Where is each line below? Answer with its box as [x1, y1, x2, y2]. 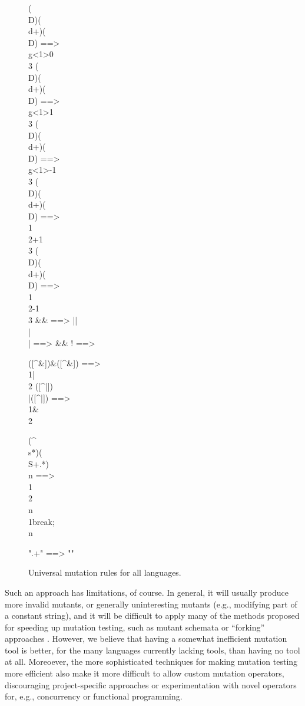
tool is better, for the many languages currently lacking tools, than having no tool [5, 643, 300, 656]
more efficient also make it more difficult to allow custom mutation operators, [5, 667, 284, 679]
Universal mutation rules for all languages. [28, 566, 181, 579]
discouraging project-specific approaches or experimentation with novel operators [5, 678, 297, 691]
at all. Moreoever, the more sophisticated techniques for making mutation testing [5, 655, 298, 668]
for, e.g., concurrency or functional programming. [5, 690, 183, 702]
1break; [28, 515, 55, 527]
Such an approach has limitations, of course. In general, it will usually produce [5, 586, 289, 598]
